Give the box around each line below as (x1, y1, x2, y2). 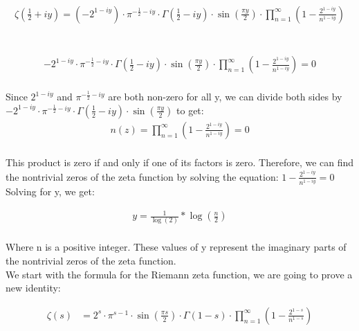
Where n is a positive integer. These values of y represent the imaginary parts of (6, 240, 347, 254)
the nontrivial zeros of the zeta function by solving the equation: (6, 169, 279, 184)
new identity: (6, 280, 61, 295)
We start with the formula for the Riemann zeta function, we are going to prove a (6, 267, 353, 281)
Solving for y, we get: (6, 184, 95, 198)
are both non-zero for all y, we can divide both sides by (108, 89, 342, 104)
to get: (176, 102, 204, 117)
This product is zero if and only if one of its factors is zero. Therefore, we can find (6, 154, 354, 169)
